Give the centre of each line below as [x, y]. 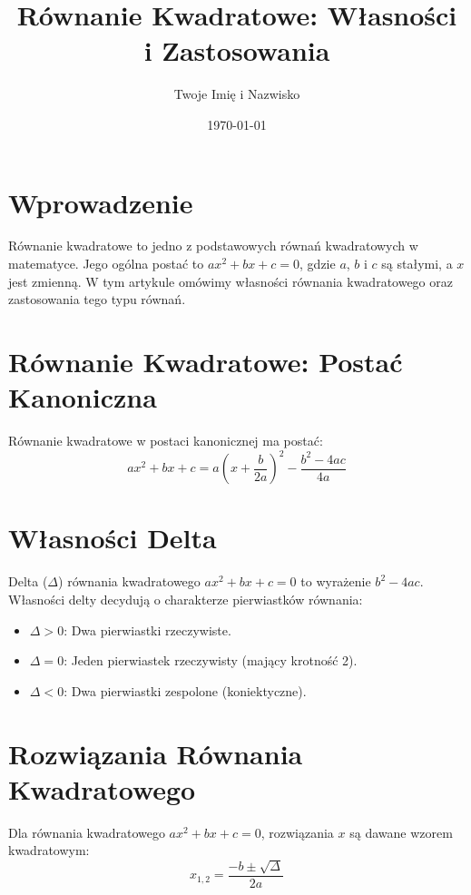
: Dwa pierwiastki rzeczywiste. [147, 629]
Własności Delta [113, 538]
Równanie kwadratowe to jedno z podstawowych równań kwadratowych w [213, 246]
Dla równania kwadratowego [87, 832]
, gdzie [318, 264]
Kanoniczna [83, 397]
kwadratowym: [49, 850]
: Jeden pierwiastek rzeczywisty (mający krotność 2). [211, 660]
